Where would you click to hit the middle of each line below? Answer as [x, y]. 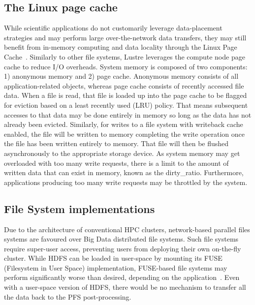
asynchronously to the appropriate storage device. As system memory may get [122, 153]
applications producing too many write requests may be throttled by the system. [126, 182]
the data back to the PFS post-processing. [68, 296]
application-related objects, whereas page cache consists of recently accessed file [124, 85]
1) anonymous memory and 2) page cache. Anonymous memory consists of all [121, 76]
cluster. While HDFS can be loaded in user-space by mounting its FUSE [113, 258]
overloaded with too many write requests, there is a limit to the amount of [116, 163]
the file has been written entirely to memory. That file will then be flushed [116, 143]
